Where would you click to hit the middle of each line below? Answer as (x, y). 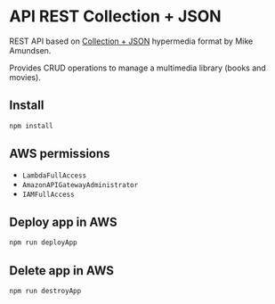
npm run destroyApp (45, 291)
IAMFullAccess (48, 195)
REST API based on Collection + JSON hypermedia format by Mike (131, 41)
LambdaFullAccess (54, 176)
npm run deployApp (43, 242)
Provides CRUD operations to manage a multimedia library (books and (138, 68)
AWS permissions (60, 154)
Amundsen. (30, 50)
